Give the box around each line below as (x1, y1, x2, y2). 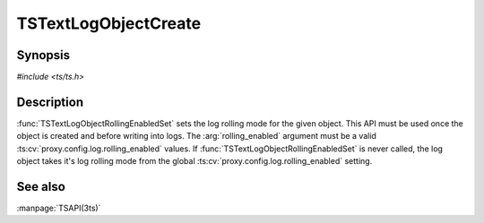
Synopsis (16, 47, 71, 63)
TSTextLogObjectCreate (16, 13, 202, 33)
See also (16, 179, 66, 194)
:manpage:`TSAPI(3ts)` (16, 202, 101, 214)
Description (16, 94, 84, 109)
